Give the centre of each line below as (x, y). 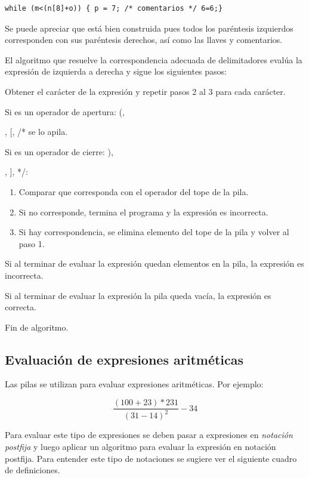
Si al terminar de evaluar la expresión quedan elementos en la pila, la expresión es (154, 263)
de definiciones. (33, 470)
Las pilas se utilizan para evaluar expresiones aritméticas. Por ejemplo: (134, 384)
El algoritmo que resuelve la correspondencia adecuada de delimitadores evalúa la (154, 59)
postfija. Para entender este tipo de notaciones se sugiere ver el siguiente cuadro (151, 458)
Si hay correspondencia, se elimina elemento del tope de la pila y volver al (154, 232)
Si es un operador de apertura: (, (65, 111)
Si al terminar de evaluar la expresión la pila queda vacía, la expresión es (138, 295)
